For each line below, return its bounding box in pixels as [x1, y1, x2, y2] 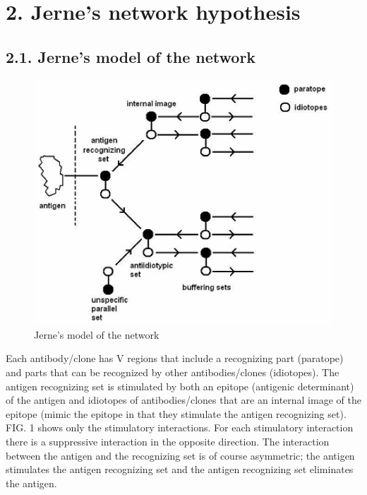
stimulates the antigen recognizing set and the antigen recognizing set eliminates [6, 462, 354, 477]
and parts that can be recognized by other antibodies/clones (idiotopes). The [6, 364, 339, 379]
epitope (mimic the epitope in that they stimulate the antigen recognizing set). [6, 406, 347, 421]
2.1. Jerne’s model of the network [6, 45, 256, 67]
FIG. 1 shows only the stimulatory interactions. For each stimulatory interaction [6, 420, 354, 435]
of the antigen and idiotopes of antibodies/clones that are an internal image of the [6, 392, 361, 407]
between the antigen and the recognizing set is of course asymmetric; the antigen [6, 448, 355, 462]
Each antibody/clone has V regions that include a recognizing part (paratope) [6, 351, 344, 366]
